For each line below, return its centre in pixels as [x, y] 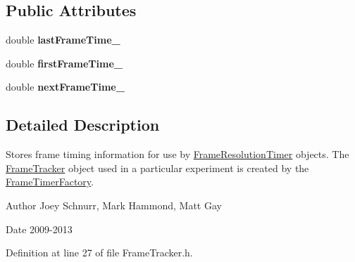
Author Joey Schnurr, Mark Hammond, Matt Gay [114, 205]
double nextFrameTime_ [65, 87]
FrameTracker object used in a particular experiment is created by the [157, 168]
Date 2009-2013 [39, 229]
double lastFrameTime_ [63, 40]
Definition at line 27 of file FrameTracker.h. [99, 253]
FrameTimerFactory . [50, 182]
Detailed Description [83, 125]
